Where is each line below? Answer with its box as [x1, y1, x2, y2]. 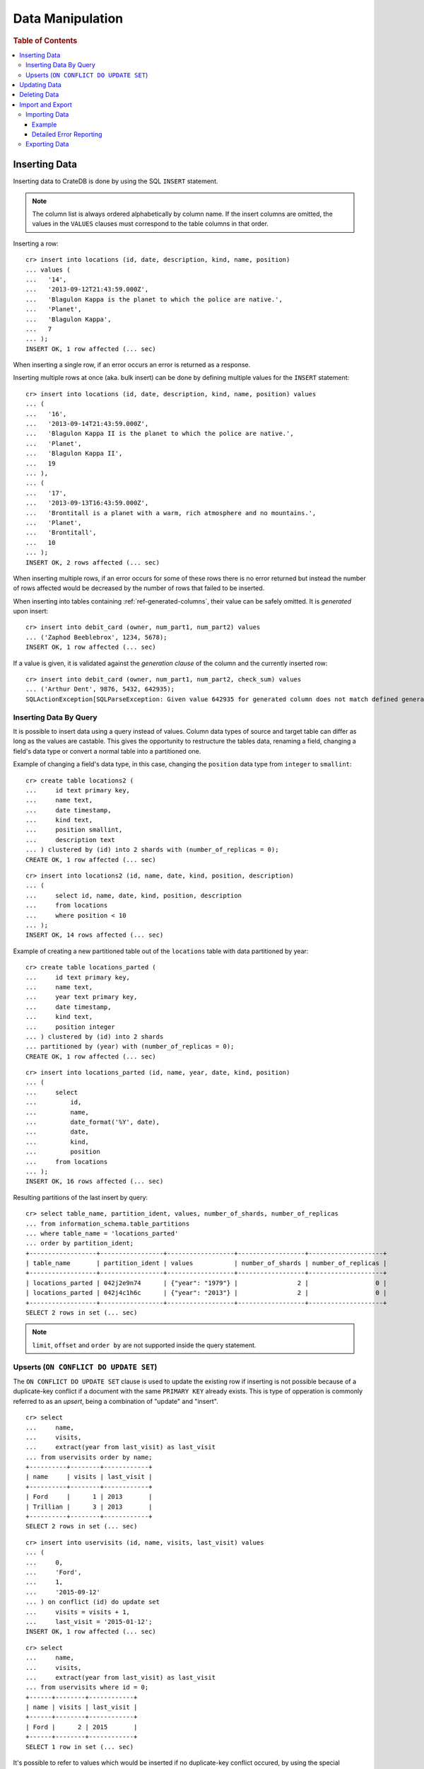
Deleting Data [19, 91, 59, 99]
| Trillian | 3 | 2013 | [25, 1502, 153, 1511]
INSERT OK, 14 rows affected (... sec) [25, 931, 164, 939]
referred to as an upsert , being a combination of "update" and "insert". [13, 1397, 218, 1405]
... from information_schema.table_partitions [25, 1219, 190, 1228]
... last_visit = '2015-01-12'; [25, 1618, 153, 1625]
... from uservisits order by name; [25, 1453, 153, 1461]
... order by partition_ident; [25, 1239, 134, 1247]
